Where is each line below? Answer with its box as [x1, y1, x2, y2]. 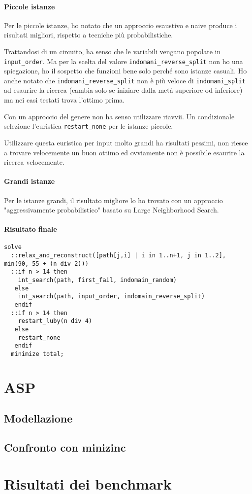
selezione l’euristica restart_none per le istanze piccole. [4, 121, 173, 131]
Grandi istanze [4, 176, 55, 186]
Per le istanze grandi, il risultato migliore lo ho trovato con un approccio [4, 195, 223, 205]
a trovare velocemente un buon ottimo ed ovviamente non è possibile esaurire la [4, 147, 245, 157]
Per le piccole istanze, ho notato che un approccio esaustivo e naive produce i [4, 20, 237, 30]
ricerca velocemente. [4, 157, 64, 167]
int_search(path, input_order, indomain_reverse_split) [18, 293, 205, 300]
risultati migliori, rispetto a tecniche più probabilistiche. [4, 30, 173, 40]
